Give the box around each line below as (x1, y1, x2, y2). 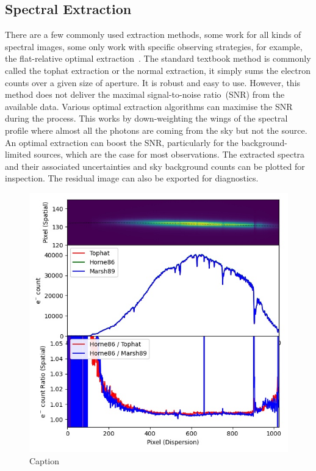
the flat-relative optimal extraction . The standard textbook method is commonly (5, 52, 311, 65)
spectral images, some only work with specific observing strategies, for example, (5, 40, 303, 53)
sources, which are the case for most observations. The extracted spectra (34, 148, 305, 161)
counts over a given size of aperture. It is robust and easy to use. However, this (5, 76, 301, 89)
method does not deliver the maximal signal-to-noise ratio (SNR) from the (5, 88, 285, 101)
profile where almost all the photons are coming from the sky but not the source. (5, 123, 307, 136)
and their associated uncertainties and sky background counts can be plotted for (5, 159, 305, 172)
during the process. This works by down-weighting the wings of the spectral (5, 112, 288, 125)
